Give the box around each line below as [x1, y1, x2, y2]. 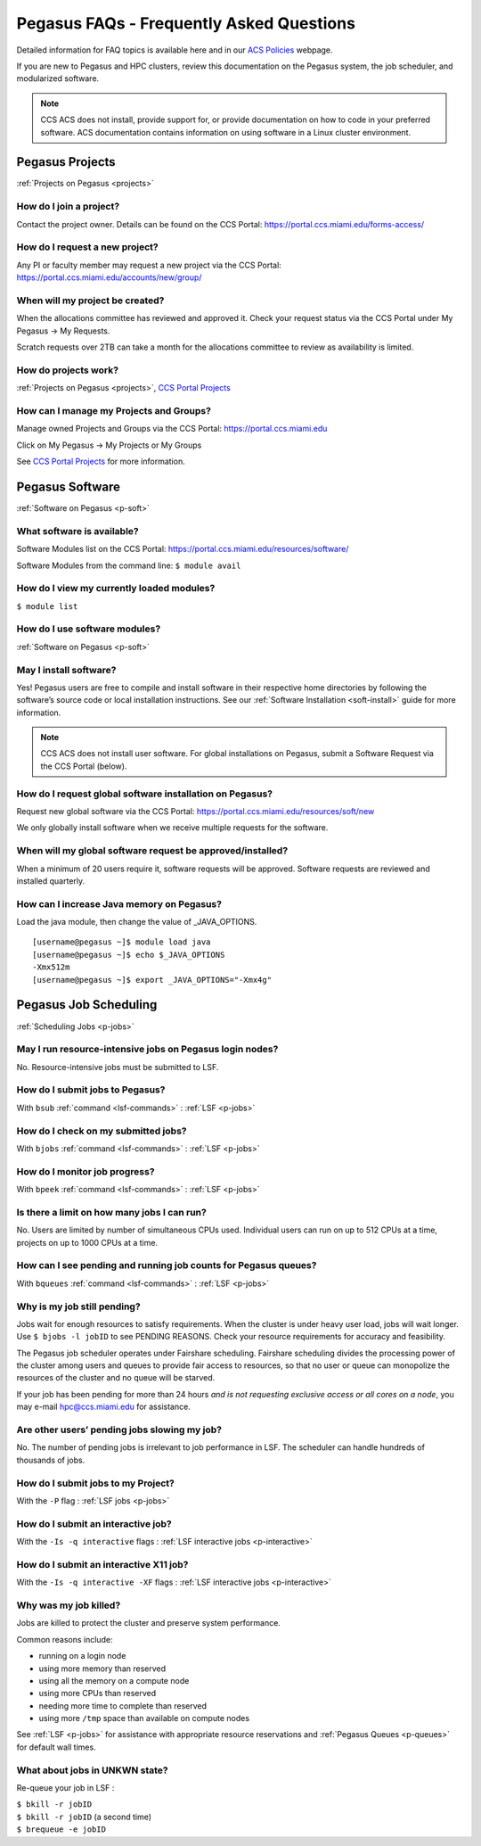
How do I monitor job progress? [16, 1165, 155, 1177]
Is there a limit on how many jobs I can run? [16, 1206, 207, 1218]
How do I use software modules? [16, 622, 161, 635]
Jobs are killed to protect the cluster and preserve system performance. [16, 1618, 281, 1628]
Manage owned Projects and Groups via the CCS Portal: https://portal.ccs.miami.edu [16, 424, 328, 434]
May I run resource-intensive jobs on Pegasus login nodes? [16, 1043, 279, 1056]
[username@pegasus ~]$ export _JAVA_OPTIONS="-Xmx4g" [32, 975, 272, 985]
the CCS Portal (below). [40, 761, 127, 771]
